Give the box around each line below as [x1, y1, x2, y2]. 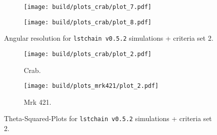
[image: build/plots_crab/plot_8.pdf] [24, 18, 152, 26]
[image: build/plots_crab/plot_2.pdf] [24, 50, 152, 58]
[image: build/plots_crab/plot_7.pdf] [24, 3, 152, 10]
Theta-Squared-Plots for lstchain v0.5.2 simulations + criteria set [4, 113, 212, 124]
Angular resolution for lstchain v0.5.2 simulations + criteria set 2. [4, 33, 214, 43]
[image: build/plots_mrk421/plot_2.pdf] [24, 82, 159, 90]
